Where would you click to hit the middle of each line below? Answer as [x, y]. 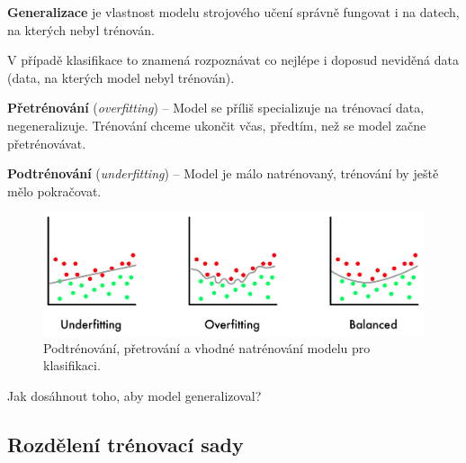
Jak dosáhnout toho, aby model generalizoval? [134, 396]
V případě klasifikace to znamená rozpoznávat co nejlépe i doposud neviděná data [233, 60]
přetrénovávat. [47, 143]
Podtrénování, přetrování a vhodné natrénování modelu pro [207, 347]
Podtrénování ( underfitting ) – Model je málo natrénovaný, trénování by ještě [223, 173]
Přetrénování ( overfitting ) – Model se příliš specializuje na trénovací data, [216, 108]
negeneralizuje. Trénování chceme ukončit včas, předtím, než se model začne [217, 125]
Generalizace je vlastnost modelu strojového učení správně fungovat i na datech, [233, 12]
